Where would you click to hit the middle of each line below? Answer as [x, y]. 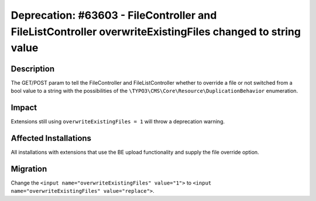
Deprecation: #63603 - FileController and [114, 15]
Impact [24, 107]
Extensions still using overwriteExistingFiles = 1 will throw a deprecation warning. [118, 121]
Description [33, 69]
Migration [29, 169]
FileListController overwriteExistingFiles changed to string [156, 32]
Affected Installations [51, 138]
